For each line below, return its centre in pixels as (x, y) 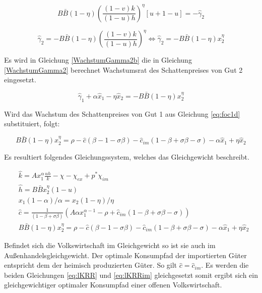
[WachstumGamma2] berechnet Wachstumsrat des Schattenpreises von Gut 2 (123, 69)
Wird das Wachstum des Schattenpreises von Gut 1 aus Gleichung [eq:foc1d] (122, 113)
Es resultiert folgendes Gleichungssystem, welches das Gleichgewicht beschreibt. (127, 156)
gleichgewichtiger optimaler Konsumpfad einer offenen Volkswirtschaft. (113, 285)
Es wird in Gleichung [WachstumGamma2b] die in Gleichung (98, 60)
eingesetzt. (20, 80)
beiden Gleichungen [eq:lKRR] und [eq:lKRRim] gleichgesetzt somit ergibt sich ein (131, 275)
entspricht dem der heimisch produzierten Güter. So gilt (91, 265)
